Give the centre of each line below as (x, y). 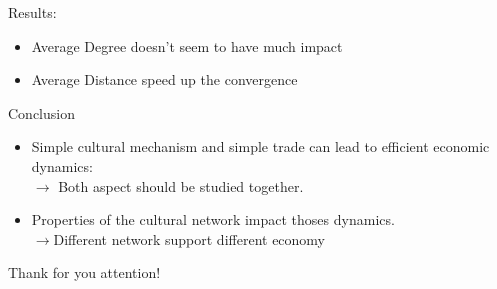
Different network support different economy (189, 238)
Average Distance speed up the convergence (164, 79)
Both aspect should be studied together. (181, 185)
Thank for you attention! (84, 272)
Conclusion (41, 112)
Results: (32, 12)
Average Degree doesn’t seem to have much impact (187, 45)
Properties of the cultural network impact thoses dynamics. (213, 219)
